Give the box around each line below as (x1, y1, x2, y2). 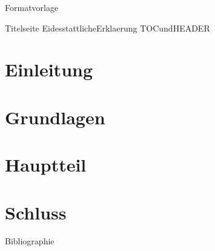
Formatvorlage (5, 1, 59, 13)
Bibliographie (5, 235, 55, 247)
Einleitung (5, 57, 93, 82)
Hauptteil (5, 152, 87, 177)
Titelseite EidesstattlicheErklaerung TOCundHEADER (5, 21, 210, 34)
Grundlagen (5, 104, 105, 129)
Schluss (5, 199, 67, 224)
